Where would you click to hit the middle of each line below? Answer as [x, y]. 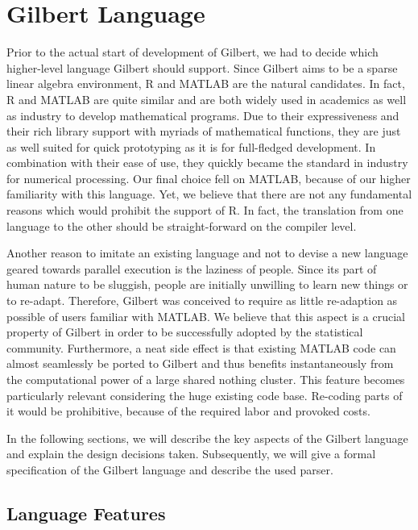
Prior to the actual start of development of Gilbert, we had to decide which [192, 52]
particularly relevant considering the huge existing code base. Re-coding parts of [205, 395]
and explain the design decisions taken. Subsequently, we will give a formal [191, 454]
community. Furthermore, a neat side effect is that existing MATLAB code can [201, 347]
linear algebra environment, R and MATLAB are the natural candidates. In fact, [206, 83]
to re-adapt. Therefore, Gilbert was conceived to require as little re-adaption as [202, 300]
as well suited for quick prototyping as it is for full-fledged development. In [191, 146]
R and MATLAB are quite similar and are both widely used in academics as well [207, 99]
